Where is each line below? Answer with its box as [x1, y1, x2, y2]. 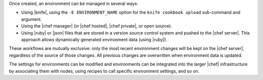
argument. [21, 16, 42, 22]
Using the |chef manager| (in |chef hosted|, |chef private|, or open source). [21, 23, 172, 29]
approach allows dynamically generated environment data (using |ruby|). [21, 36, 168, 42]
